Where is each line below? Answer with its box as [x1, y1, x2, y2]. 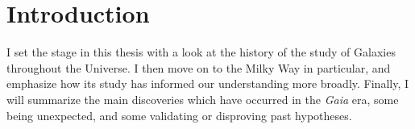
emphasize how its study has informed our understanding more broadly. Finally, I [6, 75, 409, 92]
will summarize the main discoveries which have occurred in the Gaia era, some [6, 90, 399, 107]
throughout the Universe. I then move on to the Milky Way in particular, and [6, 59, 391, 76]
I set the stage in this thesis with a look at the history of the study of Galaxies [6, 44, 396, 60]
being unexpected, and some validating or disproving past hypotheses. [6, 106, 352, 123]
